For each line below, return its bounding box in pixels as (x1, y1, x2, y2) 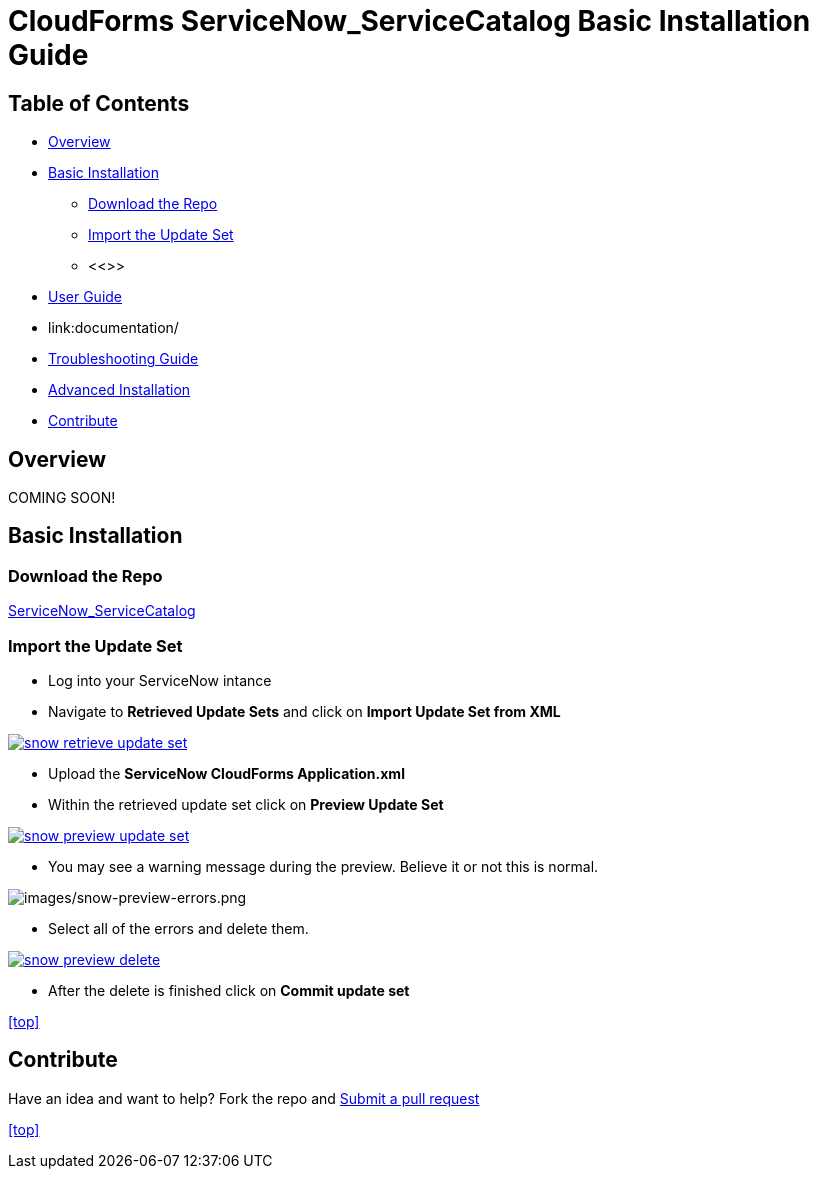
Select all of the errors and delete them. (48, 919, 309, 937)
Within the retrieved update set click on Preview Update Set (48, 795, 444, 813)
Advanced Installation (48, 381, 191, 399)
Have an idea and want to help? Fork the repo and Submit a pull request (8, 1089, 480, 1107)
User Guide (48, 288, 123, 306)
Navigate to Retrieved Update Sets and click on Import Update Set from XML (48, 702, 561, 720)
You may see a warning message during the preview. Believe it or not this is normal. (48, 857, 599, 875)
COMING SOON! (8, 489, 116, 507)
